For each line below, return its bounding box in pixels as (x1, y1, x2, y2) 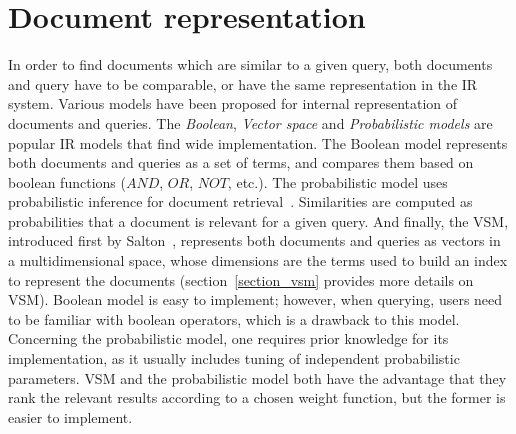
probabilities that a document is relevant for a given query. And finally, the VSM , (8, 210, 509, 231)
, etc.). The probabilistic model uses (227, 171, 448, 192)
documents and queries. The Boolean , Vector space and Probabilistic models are (8, 112, 493, 133)
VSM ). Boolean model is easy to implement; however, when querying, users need (8, 289, 503, 310)
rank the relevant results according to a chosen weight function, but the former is (8, 387, 506, 408)
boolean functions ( (8, 171, 126, 192)
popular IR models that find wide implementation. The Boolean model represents (8, 132, 508, 153)
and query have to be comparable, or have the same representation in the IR (8, 73, 478, 94)
